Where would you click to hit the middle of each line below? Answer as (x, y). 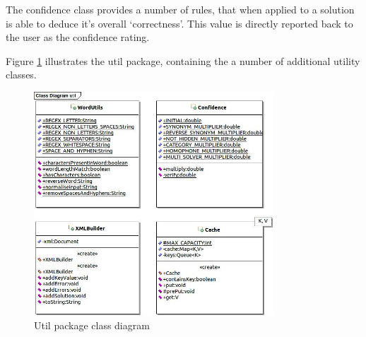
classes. (21, 75)
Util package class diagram (92, 325)
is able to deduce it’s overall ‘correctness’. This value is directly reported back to (179, 23)
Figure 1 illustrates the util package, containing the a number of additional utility (183, 60)
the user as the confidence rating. (78, 37)
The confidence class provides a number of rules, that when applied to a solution (180, 9)
